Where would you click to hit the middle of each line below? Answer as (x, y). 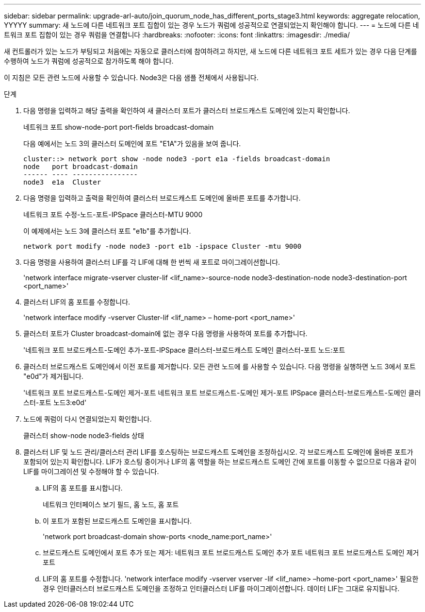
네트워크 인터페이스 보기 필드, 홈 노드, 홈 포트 (111, 504)
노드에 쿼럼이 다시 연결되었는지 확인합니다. (88, 419)
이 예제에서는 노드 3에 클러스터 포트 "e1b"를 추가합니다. (107, 231)
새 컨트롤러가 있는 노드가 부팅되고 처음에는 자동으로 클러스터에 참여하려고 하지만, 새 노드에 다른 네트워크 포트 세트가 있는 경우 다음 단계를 (211, 51)
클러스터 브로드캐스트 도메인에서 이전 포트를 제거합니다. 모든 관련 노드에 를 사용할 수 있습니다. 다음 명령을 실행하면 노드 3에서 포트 (220, 366)
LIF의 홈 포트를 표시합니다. (83, 488)
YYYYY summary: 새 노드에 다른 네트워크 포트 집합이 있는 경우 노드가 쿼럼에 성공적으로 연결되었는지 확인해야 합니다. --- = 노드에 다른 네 (212, 25)
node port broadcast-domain (81, 167)
